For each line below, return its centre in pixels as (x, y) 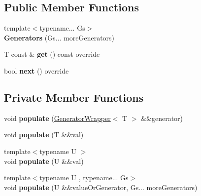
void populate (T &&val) (44, 135)
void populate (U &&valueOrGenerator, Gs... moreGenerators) (101, 187)
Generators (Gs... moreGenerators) (59, 37)
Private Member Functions (74, 97)
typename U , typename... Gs (84, 177)
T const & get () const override (52, 54)
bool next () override (36, 70)
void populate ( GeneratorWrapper (57, 118)
